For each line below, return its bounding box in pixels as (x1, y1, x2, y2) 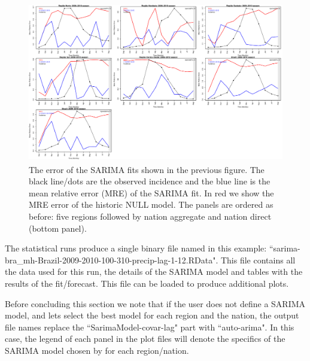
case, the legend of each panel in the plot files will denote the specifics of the (5, 332, 285, 345)
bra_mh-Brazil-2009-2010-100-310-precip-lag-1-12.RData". (5, 253, 218, 266)
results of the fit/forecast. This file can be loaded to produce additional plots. (5, 277, 289, 289)
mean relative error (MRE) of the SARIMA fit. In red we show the (29, 186, 274, 199)
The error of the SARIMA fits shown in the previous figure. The (29, 163, 265, 175)
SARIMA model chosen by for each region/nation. (5, 344, 189, 356)
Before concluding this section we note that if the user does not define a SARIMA (5, 297, 306, 310)
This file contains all (220, 253, 296, 266)
